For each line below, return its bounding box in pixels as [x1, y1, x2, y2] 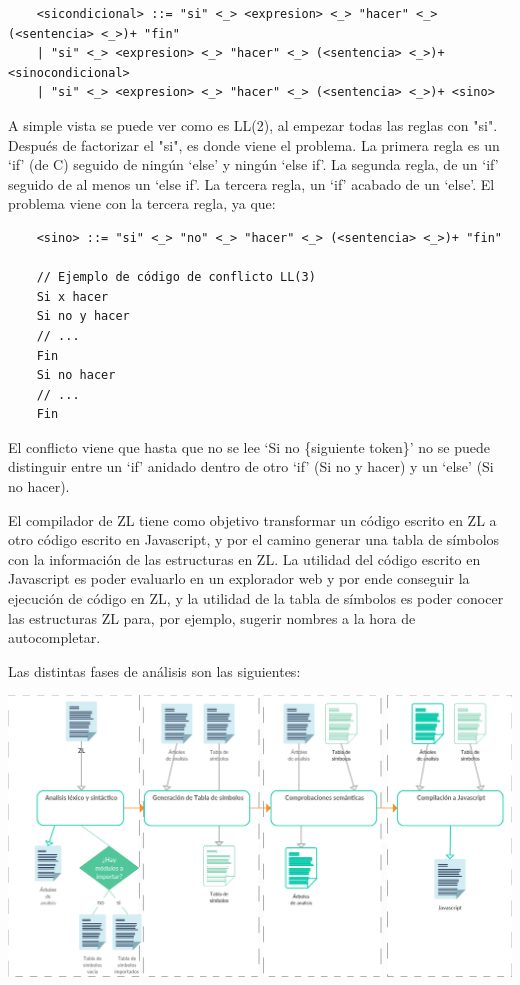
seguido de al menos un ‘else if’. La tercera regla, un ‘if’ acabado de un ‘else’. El [8, 173, 495, 194]
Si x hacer [36, 289, 109, 304]
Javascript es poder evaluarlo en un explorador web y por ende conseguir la [8, 568, 470, 589]
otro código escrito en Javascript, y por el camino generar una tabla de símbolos [8, 529, 500, 550]
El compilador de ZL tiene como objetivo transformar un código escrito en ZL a [8, 509, 497, 530]
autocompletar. [8, 627, 101, 648]
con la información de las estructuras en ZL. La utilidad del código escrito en [8, 548, 481, 569]
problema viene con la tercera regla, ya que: [8, 193, 276, 214]
